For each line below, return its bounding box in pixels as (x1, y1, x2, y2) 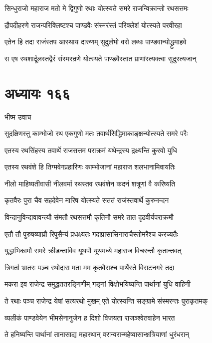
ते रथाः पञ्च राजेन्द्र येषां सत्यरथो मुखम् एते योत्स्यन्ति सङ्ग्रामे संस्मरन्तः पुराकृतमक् (4, 296, 208, 306)
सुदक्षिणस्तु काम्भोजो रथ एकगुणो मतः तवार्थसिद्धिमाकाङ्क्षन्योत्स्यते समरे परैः (4, 128, 188, 139)
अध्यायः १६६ (4, 82, 70, 103)
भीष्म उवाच (4, 111, 31, 122)
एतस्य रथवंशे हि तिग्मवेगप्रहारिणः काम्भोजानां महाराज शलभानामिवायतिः (4, 162, 176, 172)
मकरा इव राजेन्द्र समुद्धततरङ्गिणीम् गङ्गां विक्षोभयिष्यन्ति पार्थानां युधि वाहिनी (4, 279, 191, 289)
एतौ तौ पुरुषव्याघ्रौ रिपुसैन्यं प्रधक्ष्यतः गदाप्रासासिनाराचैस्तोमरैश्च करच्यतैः (4, 228, 178, 239)
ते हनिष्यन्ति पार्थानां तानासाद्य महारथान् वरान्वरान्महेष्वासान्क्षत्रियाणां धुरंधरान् (4, 329, 190, 340)
